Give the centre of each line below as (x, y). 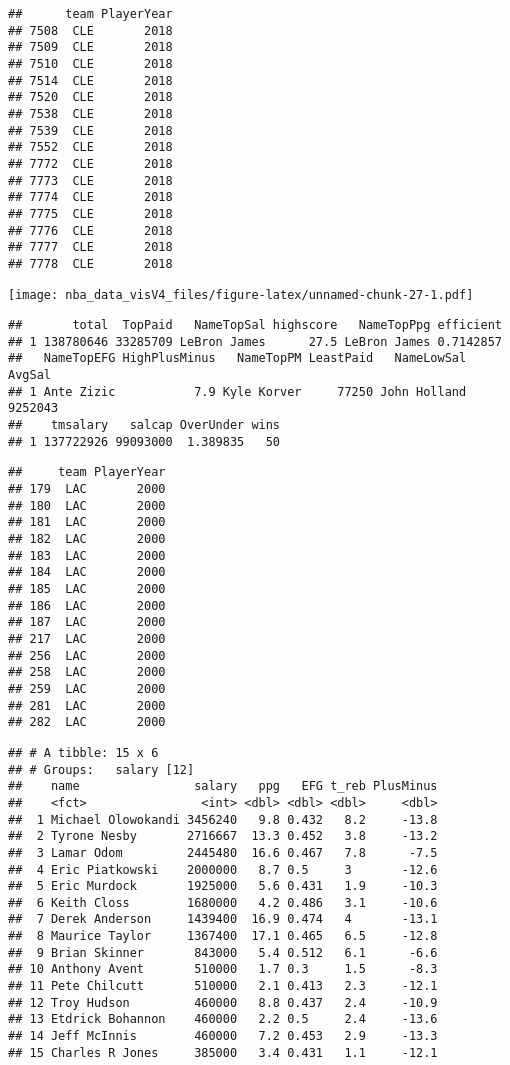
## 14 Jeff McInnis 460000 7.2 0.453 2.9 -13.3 (223, 1036)
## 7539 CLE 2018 (90, 130)
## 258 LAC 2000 (87, 672)
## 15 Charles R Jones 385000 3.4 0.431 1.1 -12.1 (223, 1052)
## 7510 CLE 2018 (90, 63)
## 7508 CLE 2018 (90, 30)
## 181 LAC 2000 (87, 522)
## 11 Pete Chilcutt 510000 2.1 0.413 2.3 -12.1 (223, 986)
